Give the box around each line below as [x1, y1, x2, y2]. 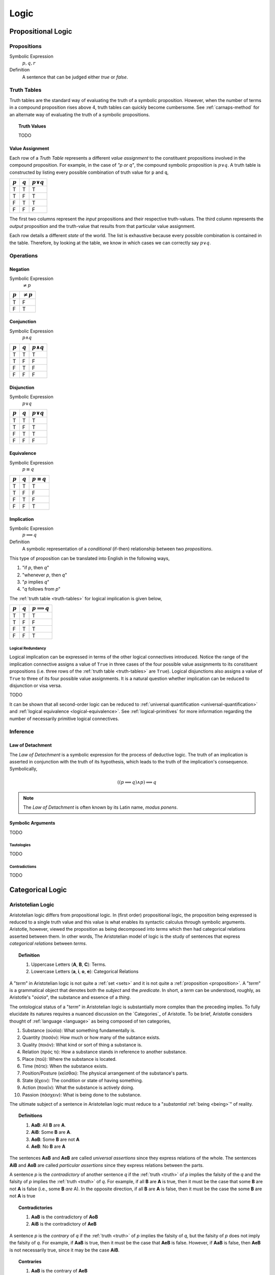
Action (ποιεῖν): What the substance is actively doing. [22, 1084, 134, 1091]
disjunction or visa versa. [9, 682, 62, 688]
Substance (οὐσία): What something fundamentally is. [22, 1028, 136, 1034]
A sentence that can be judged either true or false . [22, 74, 128, 80]
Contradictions [9, 864, 37, 869]
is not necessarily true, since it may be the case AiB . [9, 1247, 120, 1253]
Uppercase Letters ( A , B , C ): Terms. [31, 961, 106, 967]
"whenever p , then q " [22, 572, 67, 578]
